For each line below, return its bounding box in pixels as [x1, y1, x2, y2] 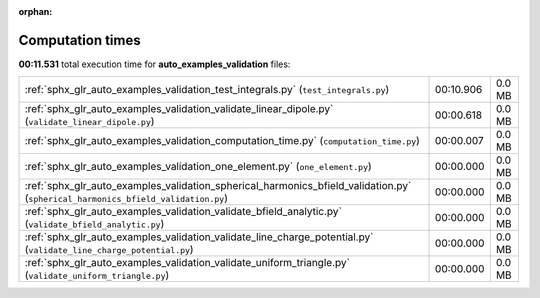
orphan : [18, 6, 53, 17]
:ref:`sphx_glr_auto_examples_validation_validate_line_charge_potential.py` [24, 230, 374, 244]
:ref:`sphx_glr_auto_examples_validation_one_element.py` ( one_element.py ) [24, 160, 372, 174]
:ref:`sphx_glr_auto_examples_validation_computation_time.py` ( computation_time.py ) [24, 134, 420, 148]
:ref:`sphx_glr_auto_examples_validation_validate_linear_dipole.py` [24, 102, 334, 116]
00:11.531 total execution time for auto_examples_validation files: [18, 58, 291, 70]
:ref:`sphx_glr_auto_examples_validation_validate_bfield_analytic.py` [24, 205, 342, 219]
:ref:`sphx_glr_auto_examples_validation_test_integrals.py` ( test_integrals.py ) [24, 83, 390, 97]
